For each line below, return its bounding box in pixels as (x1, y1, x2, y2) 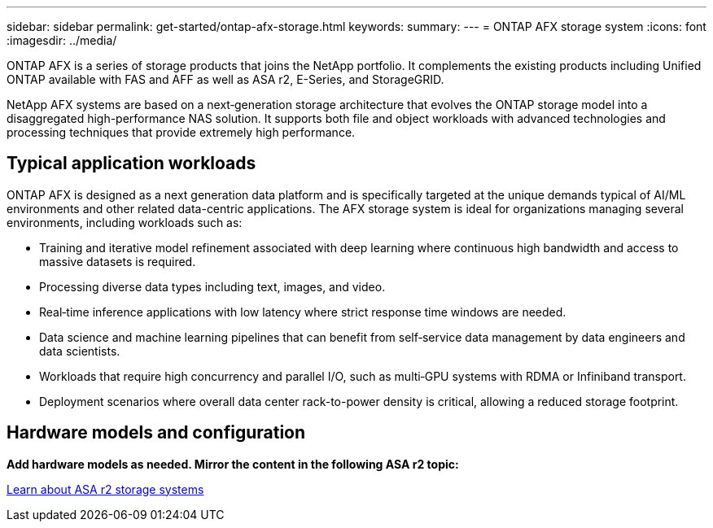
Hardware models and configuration (7, 422, 306, 443)
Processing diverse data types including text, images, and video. (39, 279, 386, 294)
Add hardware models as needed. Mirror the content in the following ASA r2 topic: (7, 456, 459, 471)
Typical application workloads (7, 153, 256, 174)
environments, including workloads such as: (7, 215, 243, 229)
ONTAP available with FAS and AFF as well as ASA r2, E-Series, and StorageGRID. (7, 72, 444, 86)
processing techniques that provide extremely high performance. (7, 125, 356, 139)
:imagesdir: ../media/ (7, 33, 117, 47)
